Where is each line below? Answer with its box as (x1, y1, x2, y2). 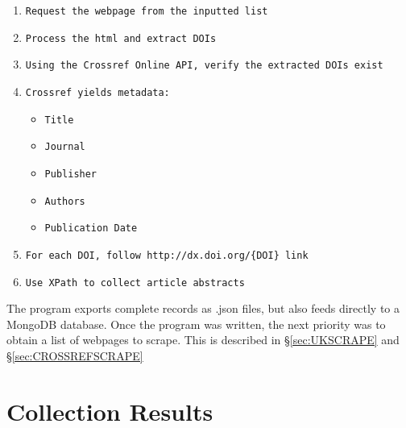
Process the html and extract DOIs (25, 32, 217, 44)
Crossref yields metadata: (25, 86, 170, 98)
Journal (44, 141, 85, 153)
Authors (44, 195, 85, 207)
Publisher (44, 168, 97, 180)
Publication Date (44, 222, 138, 235)
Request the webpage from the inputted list (25, 6, 268, 17)
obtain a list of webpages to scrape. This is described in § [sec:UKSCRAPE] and (6, 331, 400, 348)
